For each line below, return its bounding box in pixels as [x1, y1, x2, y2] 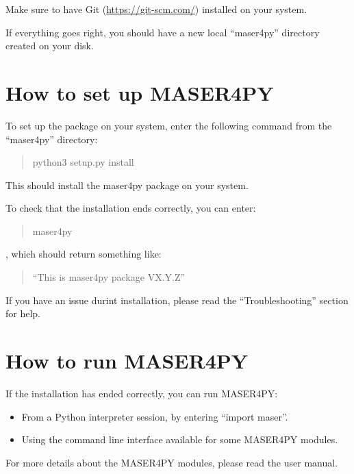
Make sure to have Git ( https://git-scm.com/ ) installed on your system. [5, 2, 307, 16]
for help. [5, 306, 41, 321]
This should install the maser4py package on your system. [5, 177, 249, 192]
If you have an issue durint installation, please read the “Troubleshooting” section [5, 292, 349, 307]
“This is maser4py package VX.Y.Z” [32, 270, 186, 284]
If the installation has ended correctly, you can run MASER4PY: [5, 386, 278, 400]
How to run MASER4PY [5, 347, 249, 375]
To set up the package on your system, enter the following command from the [5, 118, 332, 132]
